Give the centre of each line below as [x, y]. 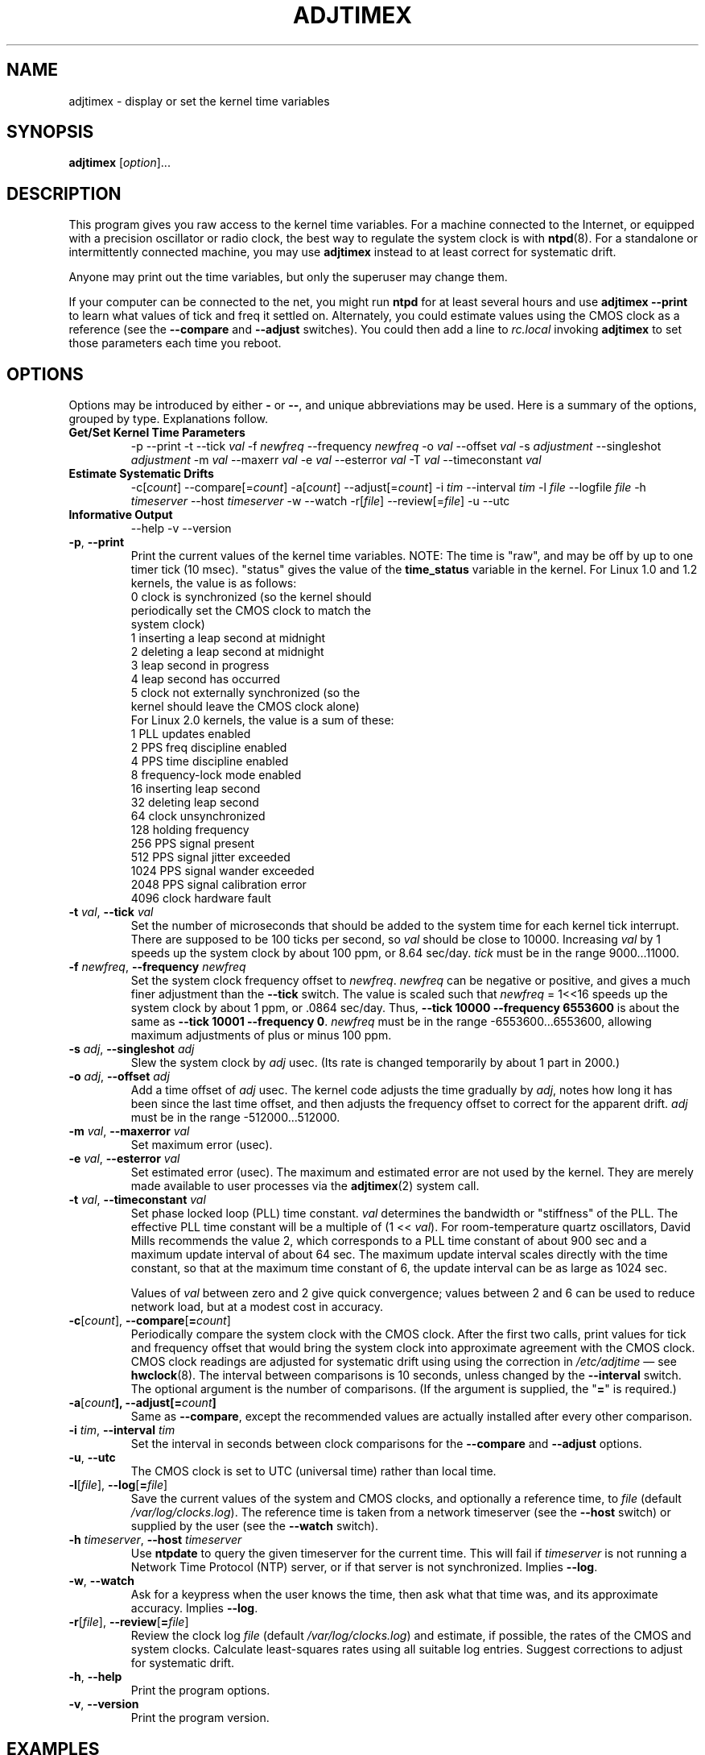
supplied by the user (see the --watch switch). [254, 1526]
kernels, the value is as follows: [214, 583]
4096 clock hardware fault [201, 898]
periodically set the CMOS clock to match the [251, 611]
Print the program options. [200, 1691]
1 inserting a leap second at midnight [228, 638]
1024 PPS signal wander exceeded [223, 871]
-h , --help [95, 1677]
